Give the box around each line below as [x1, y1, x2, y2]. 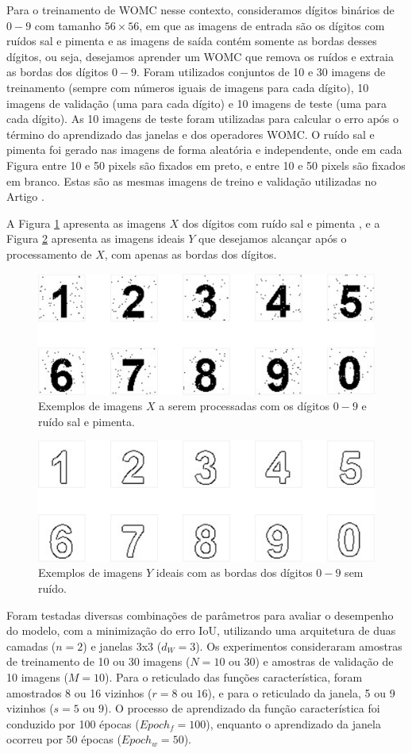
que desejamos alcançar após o [198, 230, 347, 247]
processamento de [6, 245, 92, 262]
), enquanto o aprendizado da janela [206, 715, 381, 732]
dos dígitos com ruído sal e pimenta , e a [182, 214, 380, 231]
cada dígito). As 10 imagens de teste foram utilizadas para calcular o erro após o [6, 110, 399, 127]
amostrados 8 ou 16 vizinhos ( [6, 684, 152, 701]
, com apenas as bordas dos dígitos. [104, 245, 277, 262]
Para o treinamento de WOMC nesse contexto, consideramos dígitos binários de [6, 2, 395, 17]
